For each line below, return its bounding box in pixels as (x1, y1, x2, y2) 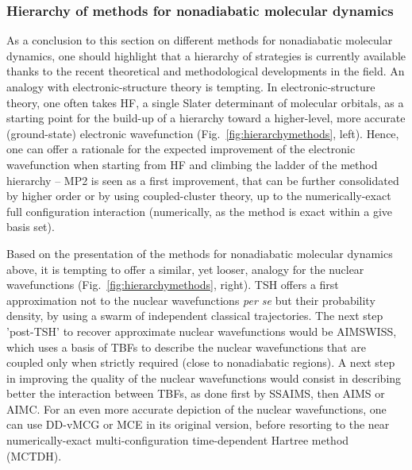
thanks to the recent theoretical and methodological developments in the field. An (6, 63, 405, 79)
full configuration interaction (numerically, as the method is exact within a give (6, 202, 393, 219)
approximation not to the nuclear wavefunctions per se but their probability (6, 291, 375, 308)
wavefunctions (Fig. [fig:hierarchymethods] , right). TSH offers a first (6, 276, 339, 293)
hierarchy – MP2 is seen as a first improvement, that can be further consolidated (6, 171, 399, 188)
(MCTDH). (6, 447, 62, 464)
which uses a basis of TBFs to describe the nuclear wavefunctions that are (6, 338, 366, 355)
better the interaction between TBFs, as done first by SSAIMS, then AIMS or (6, 385, 385, 402)
